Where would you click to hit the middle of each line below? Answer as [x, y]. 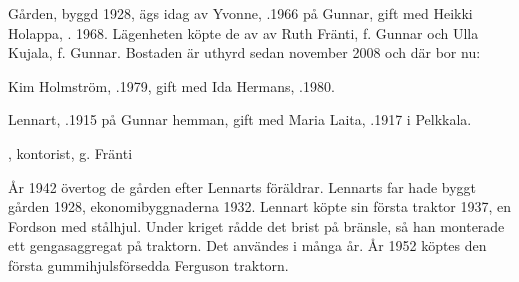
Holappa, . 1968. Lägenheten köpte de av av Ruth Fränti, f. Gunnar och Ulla [243, 32]
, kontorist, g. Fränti [70, 152]
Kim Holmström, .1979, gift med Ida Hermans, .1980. [171, 85]
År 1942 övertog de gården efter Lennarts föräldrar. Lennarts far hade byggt [242, 186]
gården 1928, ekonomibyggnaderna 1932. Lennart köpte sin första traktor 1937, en [260, 206]
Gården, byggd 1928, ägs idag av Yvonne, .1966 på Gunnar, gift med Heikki [240, 13]
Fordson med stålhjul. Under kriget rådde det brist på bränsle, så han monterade [256, 225]
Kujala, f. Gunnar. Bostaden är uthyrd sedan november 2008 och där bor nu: [244, 52]
